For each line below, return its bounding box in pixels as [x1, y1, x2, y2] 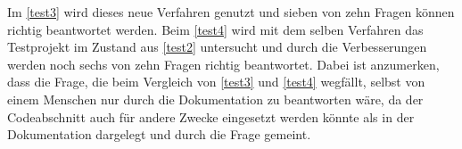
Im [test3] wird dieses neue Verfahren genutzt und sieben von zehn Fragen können [7, 3, 455, 21]
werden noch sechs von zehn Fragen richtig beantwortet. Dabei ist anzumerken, [7, 54, 440, 73]
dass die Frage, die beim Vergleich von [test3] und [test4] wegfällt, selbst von [7, 72, 425, 91]
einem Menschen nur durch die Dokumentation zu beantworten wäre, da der [7, 89, 424, 108]
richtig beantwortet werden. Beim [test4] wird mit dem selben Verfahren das [7, 20, 424, 38]
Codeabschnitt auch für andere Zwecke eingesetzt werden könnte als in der [7, 107, 415, 126]
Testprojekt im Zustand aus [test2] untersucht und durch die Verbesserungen [7, 37, 427, 56]
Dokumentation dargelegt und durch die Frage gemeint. [7, 125, 311, 144]
